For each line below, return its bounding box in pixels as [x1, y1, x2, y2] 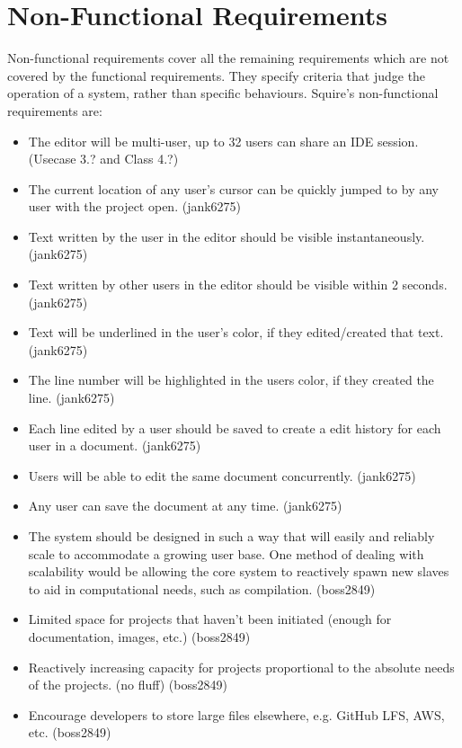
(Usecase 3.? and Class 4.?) [28, 149, 179, 168]
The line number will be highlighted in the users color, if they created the [28, 370, 434, 389]
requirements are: [7, 101, 102, 120]
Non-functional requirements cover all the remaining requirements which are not [7, 49, 449, 67]
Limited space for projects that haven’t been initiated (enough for [28, 610, 392, 628]
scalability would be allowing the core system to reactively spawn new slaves [28, 562, 449, 581]
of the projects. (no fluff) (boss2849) [28, 675, 227, 694]
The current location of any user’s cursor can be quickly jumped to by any [28, 179, 440, 198]
